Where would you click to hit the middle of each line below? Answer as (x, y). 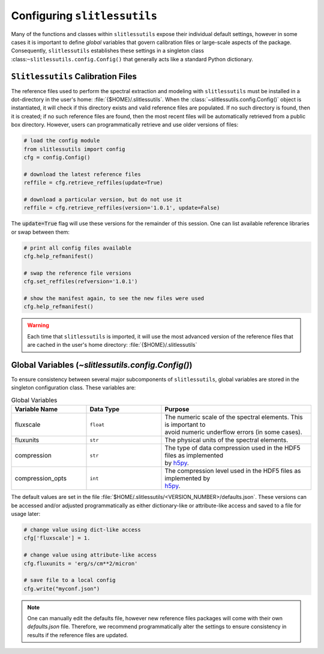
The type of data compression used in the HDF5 (232, 448)
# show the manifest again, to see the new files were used (114, 298)
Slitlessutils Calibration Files (74, 76)
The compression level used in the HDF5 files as (233, 471)
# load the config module (62, 141)
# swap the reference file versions (78, 273)
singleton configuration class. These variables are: (73, 388)
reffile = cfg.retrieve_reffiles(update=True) (93, 183)
